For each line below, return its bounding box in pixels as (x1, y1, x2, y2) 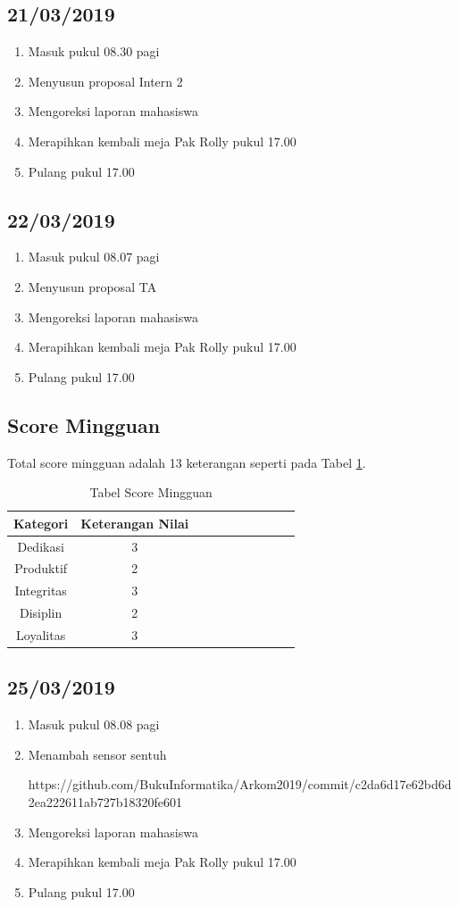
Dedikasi (17, 537, 64, 555)
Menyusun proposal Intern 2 (28, 71, 183, 90)
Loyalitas (16, 625, 66, 644)
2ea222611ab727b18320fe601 (28, 793, 183, 811)
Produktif (14, 559, 68, 578)
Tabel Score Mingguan (89, 483, 213, 502)
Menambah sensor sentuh (28, 745, 167, 763)
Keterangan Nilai (80, 513, 189, 532)
